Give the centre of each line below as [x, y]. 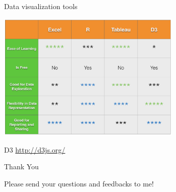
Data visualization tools [41, 6]
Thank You [21, 166]
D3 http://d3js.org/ [35, 149]
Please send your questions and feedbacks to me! [79, 183]
